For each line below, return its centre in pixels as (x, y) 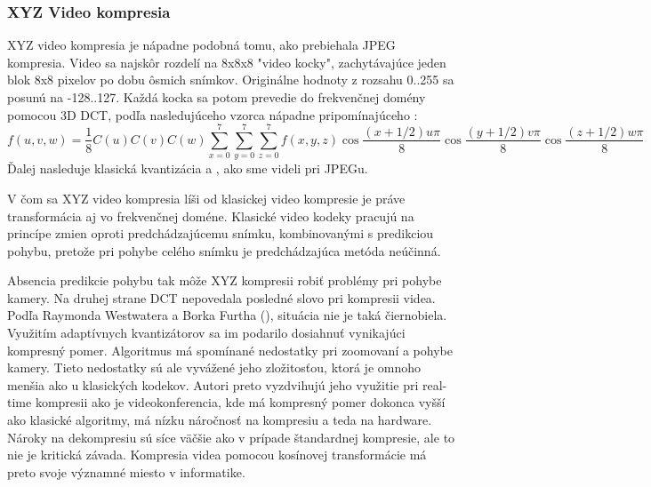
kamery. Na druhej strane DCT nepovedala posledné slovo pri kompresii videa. (221, 297)
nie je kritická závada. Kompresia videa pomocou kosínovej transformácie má (217, 455)
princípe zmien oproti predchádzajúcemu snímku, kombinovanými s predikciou (221, 233)
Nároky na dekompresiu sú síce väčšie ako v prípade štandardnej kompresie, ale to (231, 437)
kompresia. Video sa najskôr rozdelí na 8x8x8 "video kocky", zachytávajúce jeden (227, 62)
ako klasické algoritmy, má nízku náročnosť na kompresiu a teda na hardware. (220, 420)
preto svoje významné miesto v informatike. (126, 471)
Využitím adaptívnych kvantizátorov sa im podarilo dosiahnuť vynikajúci (206, 333)
